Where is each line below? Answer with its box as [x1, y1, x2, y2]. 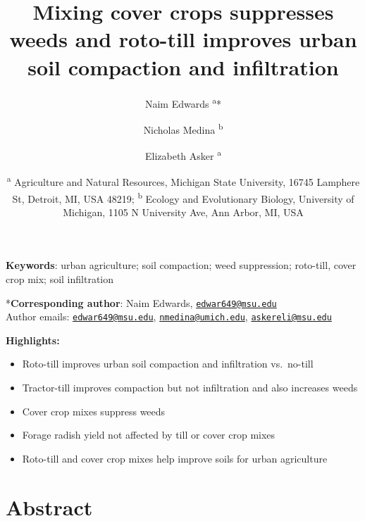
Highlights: [6, 332, 60, 347]
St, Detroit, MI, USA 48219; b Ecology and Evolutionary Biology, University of [12, 189, 354, 206]
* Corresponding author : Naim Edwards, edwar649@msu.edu [6, 295, 277, 310]
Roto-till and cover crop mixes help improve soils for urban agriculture [22, 451, 328, 465]
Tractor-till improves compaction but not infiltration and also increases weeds [22, 380, 358, 395]
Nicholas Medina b [143, 120, 223, 137]
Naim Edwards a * [144, 94, 222, 111]
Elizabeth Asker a [144, 146, 222, 163]
